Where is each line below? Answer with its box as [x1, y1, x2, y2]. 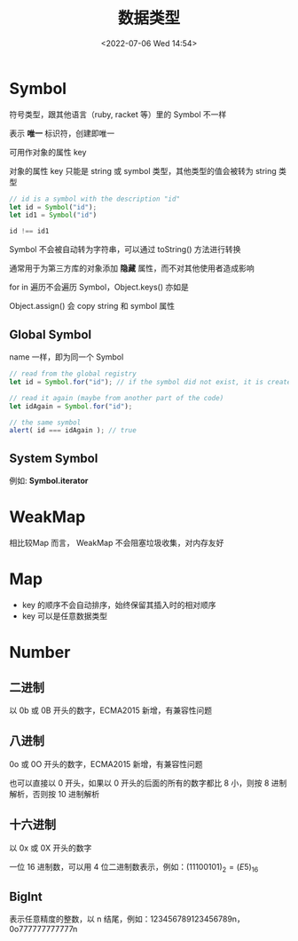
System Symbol [9, 450, 98, 466]
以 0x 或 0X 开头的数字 [9, 842, 92, 853]
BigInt [9, 889, 43, 904]
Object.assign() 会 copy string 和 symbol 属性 [9, 301, 176, 312]
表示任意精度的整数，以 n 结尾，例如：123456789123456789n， [9, 913, 246, 924]
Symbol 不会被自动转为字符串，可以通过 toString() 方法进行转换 [9, 244, 241, 255]
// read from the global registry [9, 369, 137, 378]
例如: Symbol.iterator [9, 476, 89, 486]
